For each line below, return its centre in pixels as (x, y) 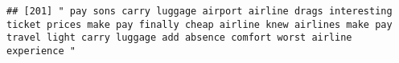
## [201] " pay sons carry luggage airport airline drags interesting (199, 11)
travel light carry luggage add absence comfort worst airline (179, 38)
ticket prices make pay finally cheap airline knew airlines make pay (199, 24)
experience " (41, 51)
